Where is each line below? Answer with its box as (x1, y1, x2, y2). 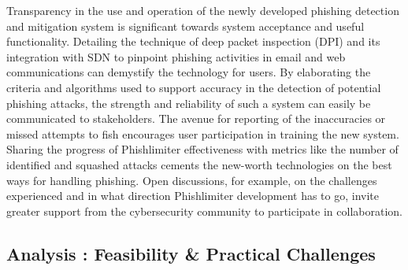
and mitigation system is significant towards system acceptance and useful (6, 17, 365, 34)
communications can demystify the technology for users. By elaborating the (6, 64, 371, 80)
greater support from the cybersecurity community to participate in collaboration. (6, 202, 402, 219)
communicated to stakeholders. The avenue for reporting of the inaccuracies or (6, 110, 386, 127)
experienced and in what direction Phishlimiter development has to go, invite (6, 187, 379, 204)
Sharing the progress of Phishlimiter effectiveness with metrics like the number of (6, 141, 399, 157)
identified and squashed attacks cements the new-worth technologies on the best (6, 156, 392, 172)
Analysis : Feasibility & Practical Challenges (6, 241, 376, 265)
